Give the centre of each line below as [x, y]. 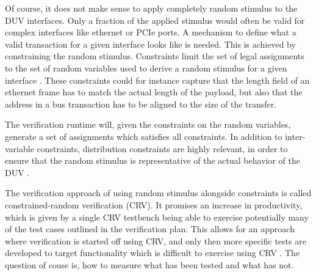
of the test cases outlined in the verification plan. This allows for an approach [150, 229]
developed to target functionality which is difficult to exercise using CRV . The [153, 253]
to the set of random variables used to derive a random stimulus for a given [146, 68]
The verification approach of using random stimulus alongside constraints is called [158, 193]
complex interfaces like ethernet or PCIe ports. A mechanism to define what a [151, 32]
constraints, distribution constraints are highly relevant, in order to [162, 148]
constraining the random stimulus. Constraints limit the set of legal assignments [155, 56]
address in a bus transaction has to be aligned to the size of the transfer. [141, 104]
